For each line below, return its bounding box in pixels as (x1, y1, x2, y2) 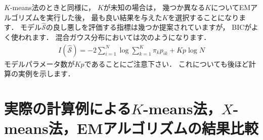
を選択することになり (168, 12, 239, 22)
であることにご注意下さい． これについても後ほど (84, 58, 249, 69)
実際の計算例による (4, 98, 131, 118)
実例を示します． (18, 68, 75, 79)
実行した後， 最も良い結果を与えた (46, 12, 162, 22)
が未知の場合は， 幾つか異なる (103, 2, 205, 12)
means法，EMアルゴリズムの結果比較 (4, 118, 258, 138)
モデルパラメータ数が (4, 58, 75, 69)
